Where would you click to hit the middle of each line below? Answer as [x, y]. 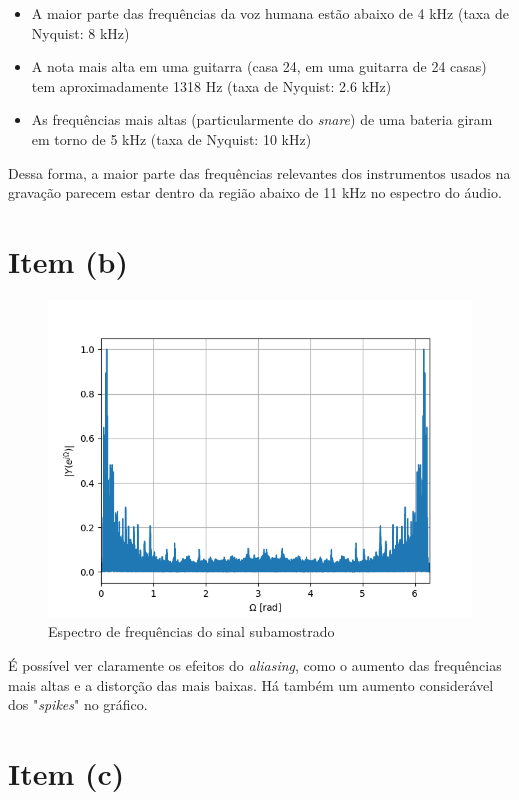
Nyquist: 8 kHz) [80, 32]
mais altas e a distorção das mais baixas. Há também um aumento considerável [251, 684]
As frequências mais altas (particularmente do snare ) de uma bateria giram [262, 119]
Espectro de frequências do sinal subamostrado [191, 631]
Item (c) [66, 773]
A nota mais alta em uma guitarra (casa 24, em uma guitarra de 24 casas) [259, 66]
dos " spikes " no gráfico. [78, 704]
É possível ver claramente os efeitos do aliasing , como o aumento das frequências [255, 665]
